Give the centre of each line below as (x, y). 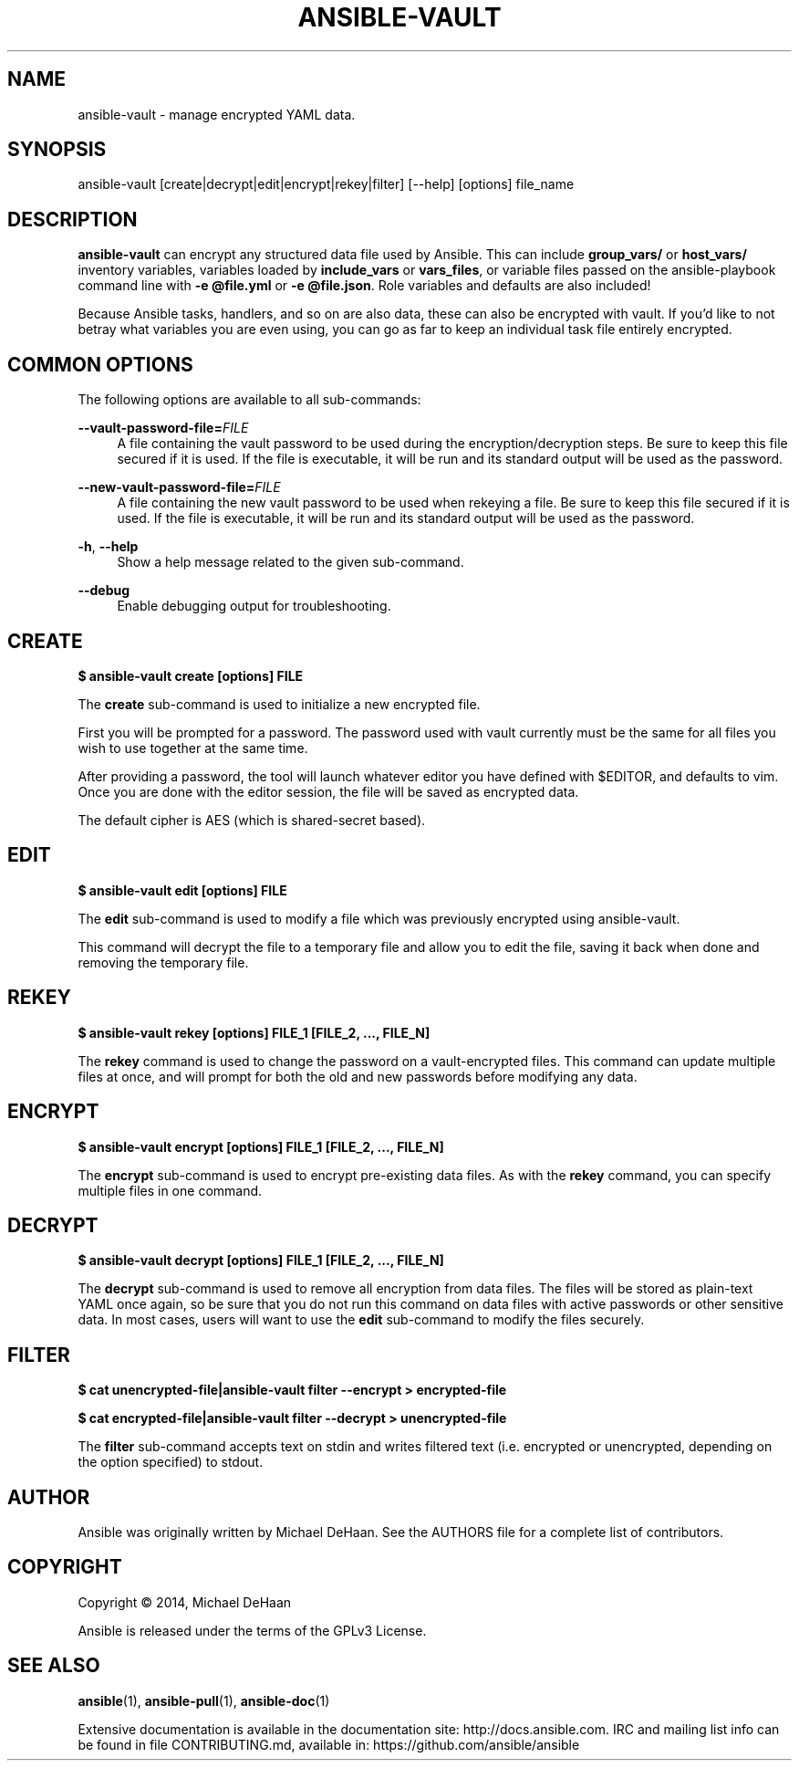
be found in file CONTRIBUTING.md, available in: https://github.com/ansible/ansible (329, 1744)
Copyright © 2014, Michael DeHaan (185, 1602)
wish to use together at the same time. (193, 748)
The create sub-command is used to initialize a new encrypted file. (279, 704)
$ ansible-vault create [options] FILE (191, 675)
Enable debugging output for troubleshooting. (254, 606)
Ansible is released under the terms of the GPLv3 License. (252, 1630)
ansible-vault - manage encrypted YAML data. (217, 114)
